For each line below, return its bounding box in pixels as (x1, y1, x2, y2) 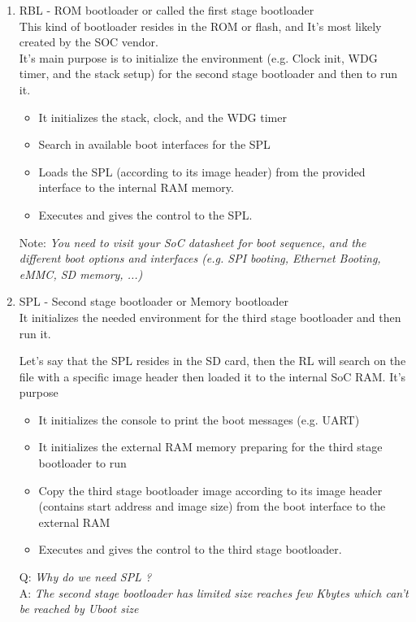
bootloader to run (38, 455, 127, 472)
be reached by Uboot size (19, 600, 139, 617)
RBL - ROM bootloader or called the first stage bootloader (19, 2, 314, 18)
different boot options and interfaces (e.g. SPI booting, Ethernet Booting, (19, 250, 381, 267)
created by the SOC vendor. (19, 33, 158, 50)
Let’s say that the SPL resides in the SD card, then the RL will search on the (19, 352, 406, 369)
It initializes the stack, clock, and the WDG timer (38, 108, 287, 125)
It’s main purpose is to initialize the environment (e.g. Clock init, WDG (19, 49, 378, 66)
